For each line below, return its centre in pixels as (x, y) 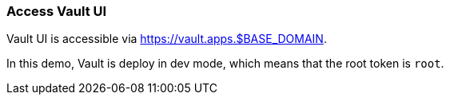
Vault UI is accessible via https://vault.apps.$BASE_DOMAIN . (167, 39)
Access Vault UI (57, 11)
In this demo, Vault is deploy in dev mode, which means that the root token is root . (225, 64)
